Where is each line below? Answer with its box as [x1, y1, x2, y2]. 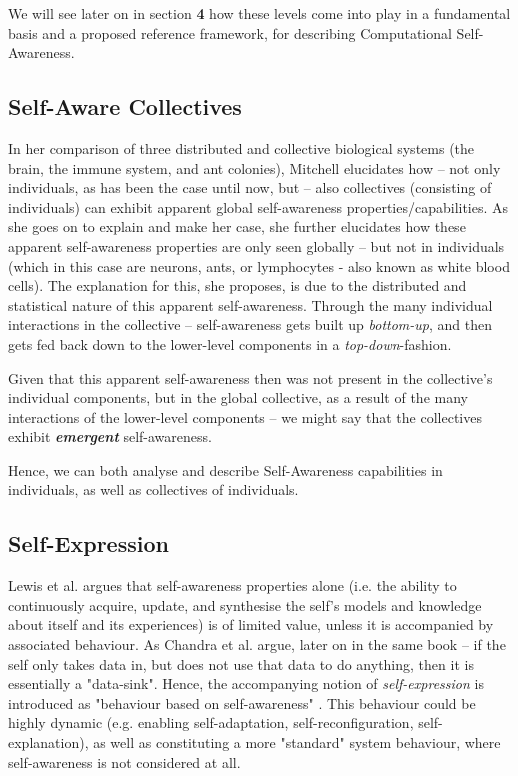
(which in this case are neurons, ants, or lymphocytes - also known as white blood [8, 255, 510, 276]
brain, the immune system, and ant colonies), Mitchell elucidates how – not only [8, 157, 501, 178]
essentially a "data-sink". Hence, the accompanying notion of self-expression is [8, 673, 484, 694]
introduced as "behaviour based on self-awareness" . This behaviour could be [8, 692, 476, 713]
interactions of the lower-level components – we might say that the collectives [8, 406, 482, 427]
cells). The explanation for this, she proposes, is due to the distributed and [8, 275, 467, 296]
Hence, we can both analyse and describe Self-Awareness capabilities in [8, 459, 443, 480]
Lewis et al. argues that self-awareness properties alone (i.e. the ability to [8, 575, 457, 596]
